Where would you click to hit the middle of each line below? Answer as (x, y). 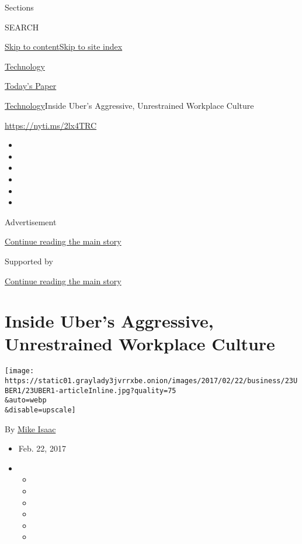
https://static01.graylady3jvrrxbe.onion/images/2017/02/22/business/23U (151, 381)
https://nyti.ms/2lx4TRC (51, 125)
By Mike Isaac (30, 428)
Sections (19, 7)
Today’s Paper (31, 86)
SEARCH (22, 27)
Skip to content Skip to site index (64, 47)
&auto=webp (26, 400)
